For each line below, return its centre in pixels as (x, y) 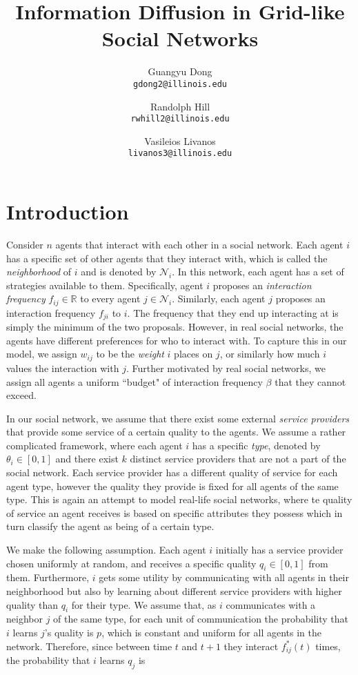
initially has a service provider (279, 550)
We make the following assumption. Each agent (106, 550)
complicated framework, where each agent (95, 445)
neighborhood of (39, 272)
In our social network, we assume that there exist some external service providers (178, 418)
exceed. (21, 395)
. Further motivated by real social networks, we (226, 368)
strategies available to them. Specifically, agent (105, 285)
